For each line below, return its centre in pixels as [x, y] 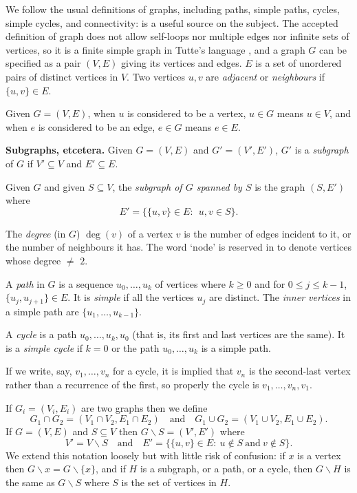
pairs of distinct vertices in [62, 76]
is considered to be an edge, [97, 126]
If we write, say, [39, 371]
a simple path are [42, 311]
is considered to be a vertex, [187, 113]
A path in [25, 283]
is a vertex [319, 455]
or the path [136, 347]
